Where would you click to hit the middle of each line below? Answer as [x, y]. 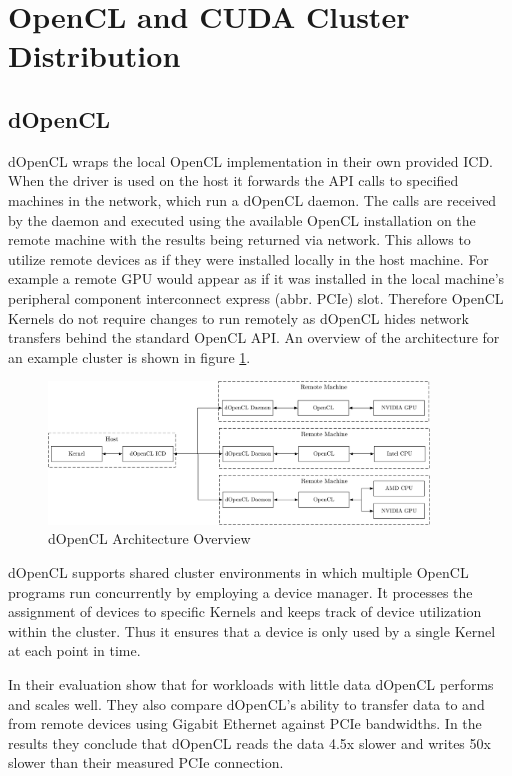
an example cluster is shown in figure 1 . [129, 356]
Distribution [94, 55]
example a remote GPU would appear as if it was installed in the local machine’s [256, 278]
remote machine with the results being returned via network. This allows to [239, 239]
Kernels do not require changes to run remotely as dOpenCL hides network [238, 317]
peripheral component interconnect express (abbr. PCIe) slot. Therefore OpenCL [256, 297]
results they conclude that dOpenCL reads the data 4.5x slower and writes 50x [249, 742]
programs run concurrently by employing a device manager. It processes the [240, 591]
